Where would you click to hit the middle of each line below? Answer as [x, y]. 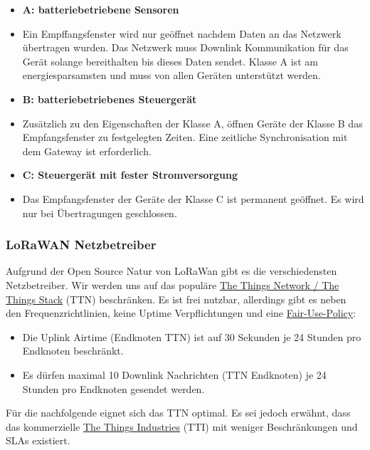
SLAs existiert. [38, 440]
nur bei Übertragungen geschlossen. [100, 213]
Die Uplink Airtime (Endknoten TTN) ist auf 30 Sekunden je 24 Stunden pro [192, 336]
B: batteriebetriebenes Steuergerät [110, 99]
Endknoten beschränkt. [73, 351]
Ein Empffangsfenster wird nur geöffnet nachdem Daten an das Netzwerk [182, 33]
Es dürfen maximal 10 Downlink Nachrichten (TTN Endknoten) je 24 [174, 374]
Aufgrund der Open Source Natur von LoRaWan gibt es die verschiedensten [171, 271]
